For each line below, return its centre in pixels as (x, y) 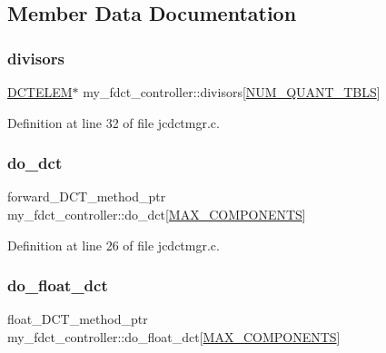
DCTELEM (40, 92)
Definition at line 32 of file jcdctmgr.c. (114, 122)
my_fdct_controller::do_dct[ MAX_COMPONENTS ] (157, 214)
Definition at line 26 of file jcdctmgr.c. (114, 245)
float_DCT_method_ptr (78, 319)
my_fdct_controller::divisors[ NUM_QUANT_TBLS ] (232, 92)
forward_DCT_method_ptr (87, 196)
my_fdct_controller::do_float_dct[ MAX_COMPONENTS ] (174, 337)
